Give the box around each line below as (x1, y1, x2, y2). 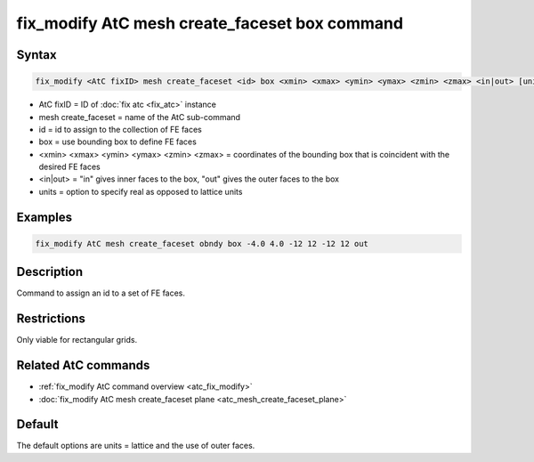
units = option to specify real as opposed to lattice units (38, 186, 243, 197)
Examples (16, 209, 73, 224)
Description (16, 264, 84, 280)
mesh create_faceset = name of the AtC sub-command (38, 111, 240, 122)
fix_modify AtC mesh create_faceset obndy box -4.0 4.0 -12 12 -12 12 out (35, 239, 369, 248)
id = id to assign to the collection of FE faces (38, 124, 202, 134)
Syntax (16, 47, 57, 62)
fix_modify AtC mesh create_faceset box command (16, 13, 404, 33)
